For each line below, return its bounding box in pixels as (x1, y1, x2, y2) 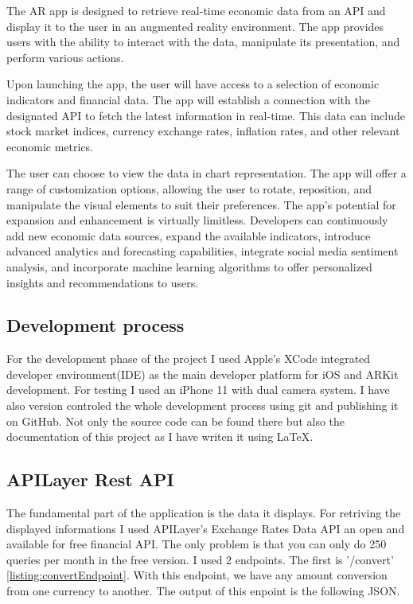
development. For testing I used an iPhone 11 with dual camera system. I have (6, 381, 390, 398)
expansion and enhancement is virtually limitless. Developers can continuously (6, 212, 388, 228)
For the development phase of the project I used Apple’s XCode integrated (6, 350, 371, 367)
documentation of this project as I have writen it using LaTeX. (6, 428, 314, 445)
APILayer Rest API (6, 467, 174, 492)
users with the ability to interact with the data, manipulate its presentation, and (6, 33, 400, 50)
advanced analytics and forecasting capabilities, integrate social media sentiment (6, 243, 399, 259)
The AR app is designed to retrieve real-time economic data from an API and (6, 2, 386, 18)
